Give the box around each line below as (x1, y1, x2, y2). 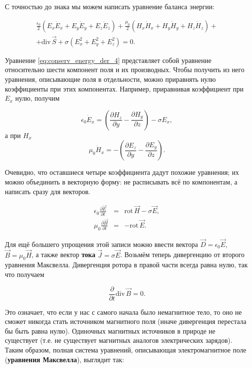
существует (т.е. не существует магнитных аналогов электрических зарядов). (5, 335, 233, 345)
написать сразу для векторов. (5, 186, 91, 196)
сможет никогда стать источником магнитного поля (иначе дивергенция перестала (5, 316, 247, 326)
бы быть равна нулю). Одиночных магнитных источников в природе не (5, 325, 216, 336)
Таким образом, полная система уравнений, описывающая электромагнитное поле (5, 345, 246, 354)
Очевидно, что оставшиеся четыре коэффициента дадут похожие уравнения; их (5, 167, 239, 177)
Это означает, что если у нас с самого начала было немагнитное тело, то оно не (5, 307, 242, 317)
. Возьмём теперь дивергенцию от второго (120, 249, 245, 260)
